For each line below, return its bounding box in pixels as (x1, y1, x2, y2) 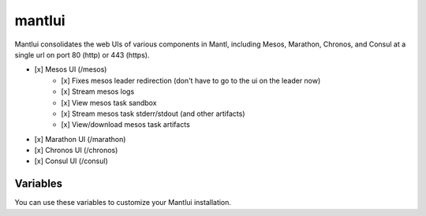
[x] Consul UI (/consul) (34, 156, 108, 166)
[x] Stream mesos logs (61, 87, 135, 96)
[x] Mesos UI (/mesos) (34, 65, 107, 74)
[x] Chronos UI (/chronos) (34, 146, 118, 155)
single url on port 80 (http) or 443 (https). (14, 50, 150, 59)
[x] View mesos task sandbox (61, 98, 157, 107)
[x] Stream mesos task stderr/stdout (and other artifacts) (61, 109, 245, 118)
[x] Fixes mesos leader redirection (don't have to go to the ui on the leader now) (61, 76, 321, 85)
